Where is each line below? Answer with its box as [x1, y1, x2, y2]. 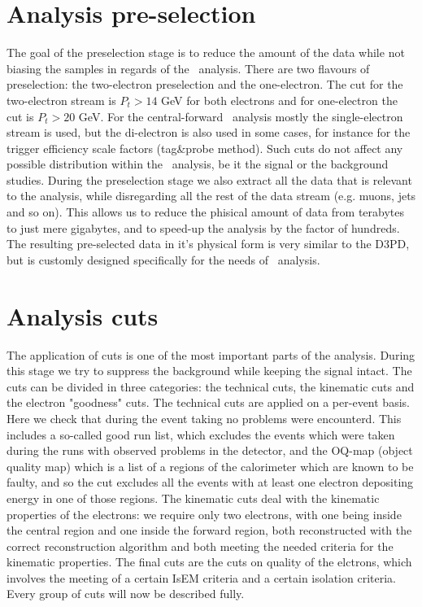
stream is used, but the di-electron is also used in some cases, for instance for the [7, 124, 411, 141]
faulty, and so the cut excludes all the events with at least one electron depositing [7, 474, 414, 491]
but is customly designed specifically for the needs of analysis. [7, 251, 320, 268]
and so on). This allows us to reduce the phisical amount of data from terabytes [7, 203, 405, 221]
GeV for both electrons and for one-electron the [161, 91, 398, 108]
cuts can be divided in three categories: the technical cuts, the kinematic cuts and [7, 378, 415, 395]
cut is [7, 107, 34, 124]
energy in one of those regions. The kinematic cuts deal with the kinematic [7, 489, 380, 506]
